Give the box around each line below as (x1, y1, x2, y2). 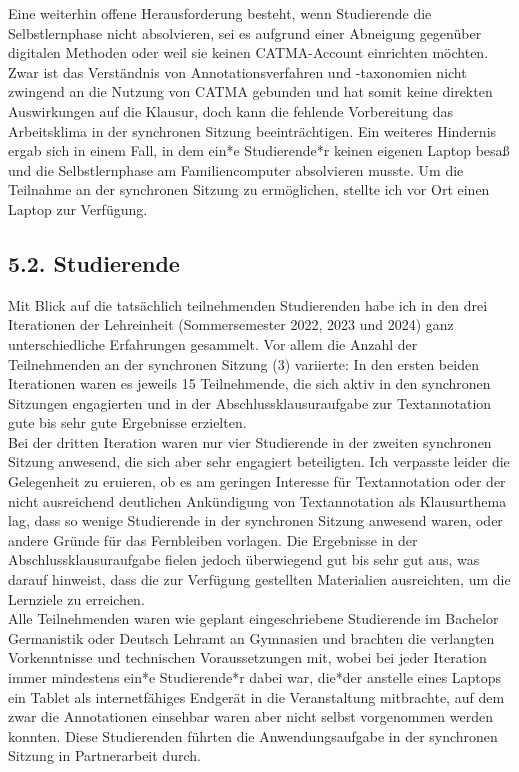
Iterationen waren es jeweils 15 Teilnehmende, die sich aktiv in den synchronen (8, 373, 491, 394)
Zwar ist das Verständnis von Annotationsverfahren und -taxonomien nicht (8, 61, 467, 82)
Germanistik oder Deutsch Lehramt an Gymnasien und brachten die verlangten (8, 627, 495, 648)
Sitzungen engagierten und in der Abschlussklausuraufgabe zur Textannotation (8, 392, 492, 413)
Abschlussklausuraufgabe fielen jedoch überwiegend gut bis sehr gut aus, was (8, 549, 480, 570)
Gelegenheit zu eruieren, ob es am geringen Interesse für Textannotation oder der (8, 471, 506, 492)
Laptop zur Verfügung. (8, 198, 148, 219)
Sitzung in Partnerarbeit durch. (8, 745, 201, 766)
